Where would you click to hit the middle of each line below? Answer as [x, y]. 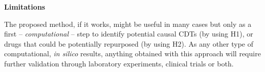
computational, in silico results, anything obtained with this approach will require [132, 53]
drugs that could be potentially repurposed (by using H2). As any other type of [129, 43]
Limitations [25, 7]
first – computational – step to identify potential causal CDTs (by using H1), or [129, 34]
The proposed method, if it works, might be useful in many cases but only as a [128, 24]
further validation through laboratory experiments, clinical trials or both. [119, 63]
